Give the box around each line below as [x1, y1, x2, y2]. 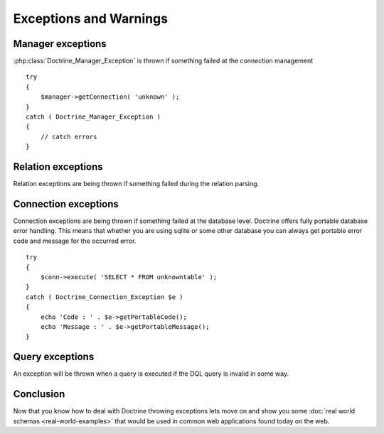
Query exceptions [13, 351, 95, 363]
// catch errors [40, 132, 97, 141]
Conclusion [13, 388, 65, 401]
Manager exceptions [13, 38, 107, 50]
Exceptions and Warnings [13, 11, 169, 26]
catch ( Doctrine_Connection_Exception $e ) [26, 293, 184, 301]
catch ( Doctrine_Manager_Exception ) [26, 113, 161, 121]
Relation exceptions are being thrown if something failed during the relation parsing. [13, 180, 260, 188]
